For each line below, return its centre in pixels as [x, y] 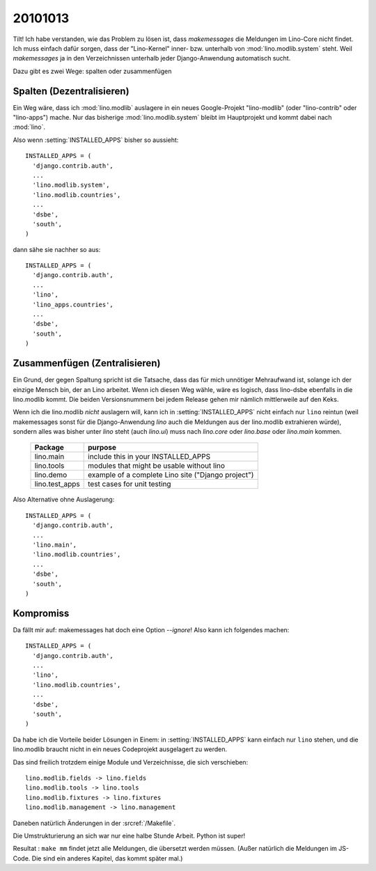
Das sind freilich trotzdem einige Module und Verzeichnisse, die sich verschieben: [131, 762]
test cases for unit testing [130, 484]
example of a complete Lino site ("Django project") [171, 475]
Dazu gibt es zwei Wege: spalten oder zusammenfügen [92, 71]
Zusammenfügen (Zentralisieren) [87, 363]
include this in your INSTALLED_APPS [149, 457]
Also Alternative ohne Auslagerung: [64, 500]
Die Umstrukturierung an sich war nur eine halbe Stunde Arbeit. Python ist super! [129, 835]
